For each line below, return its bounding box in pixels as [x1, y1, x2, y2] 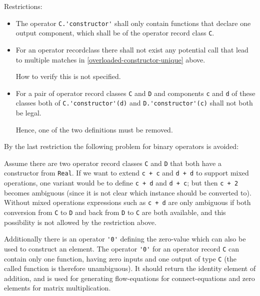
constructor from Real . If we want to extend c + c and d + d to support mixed [4, 167, 249, 178]
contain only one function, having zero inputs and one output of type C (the [4, 253, 237, 263]
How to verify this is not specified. [15, 71, 121, 81]
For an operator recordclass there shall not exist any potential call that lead [15, 44, 248, 54]
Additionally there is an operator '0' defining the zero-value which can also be [4, 233, 246, 244]
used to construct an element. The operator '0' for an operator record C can [4, 243, 239, 253]
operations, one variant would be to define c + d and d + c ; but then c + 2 [4, 177, 238, 188]
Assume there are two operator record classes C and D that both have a [4, 157, 221, 168]
